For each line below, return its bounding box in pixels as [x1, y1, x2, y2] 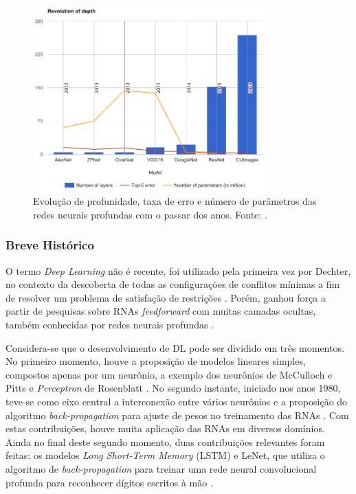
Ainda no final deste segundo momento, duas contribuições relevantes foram [5, 434, 325, 449]
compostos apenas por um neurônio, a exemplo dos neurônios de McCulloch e [5, 367, 333, 381]
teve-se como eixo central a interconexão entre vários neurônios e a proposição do [5, 394, 348, 409]
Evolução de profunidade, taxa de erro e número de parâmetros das [33, 194, 317, 208]
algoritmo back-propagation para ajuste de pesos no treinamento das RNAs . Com [5, 407, 349, 422]
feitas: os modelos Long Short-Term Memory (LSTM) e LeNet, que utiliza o [5, 448, 325, 462]
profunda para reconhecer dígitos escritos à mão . [5, 475, 213, 489]
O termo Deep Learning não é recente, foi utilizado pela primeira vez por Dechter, [5, 263, 351, 278]
